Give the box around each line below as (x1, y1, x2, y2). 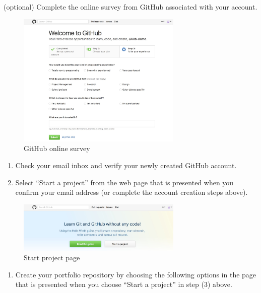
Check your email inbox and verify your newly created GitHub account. (15, 160, 237, 170)
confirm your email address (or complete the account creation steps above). (15, 187, 248, 197)
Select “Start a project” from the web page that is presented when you (15, 177, 234, 187)
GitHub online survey (24, 143, 90, 154)
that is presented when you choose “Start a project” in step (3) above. (15, 279, 232, 289)
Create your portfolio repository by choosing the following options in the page (15, 269, 256, 279)
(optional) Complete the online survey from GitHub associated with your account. (4, 2, 257, 12)
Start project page (24, 252, 80, 263)
